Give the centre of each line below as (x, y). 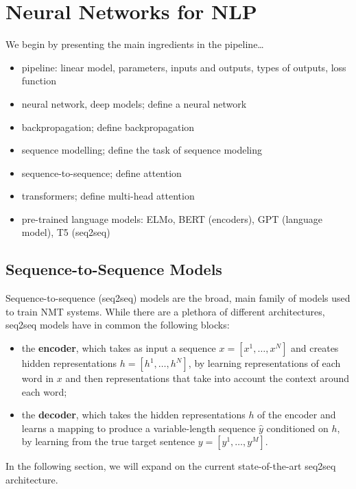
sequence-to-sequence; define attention (102, 172)
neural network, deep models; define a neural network (134, 103)
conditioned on (297, 428)
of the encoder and (297, 415)
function (39, 81)
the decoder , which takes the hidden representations (133, 415)
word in (38, 378)
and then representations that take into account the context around (207, 378)
